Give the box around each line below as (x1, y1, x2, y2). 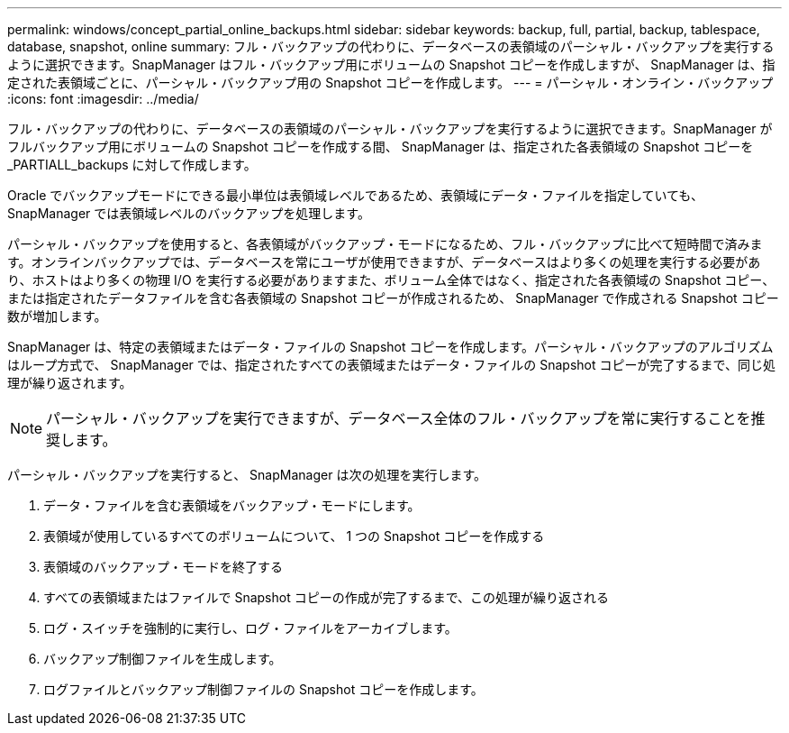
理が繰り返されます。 (7, 375, 132, 390)
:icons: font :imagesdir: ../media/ (7, 91, 199, 106)
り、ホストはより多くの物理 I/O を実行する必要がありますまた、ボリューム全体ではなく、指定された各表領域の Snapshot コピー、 (7, 272, 775, 288)
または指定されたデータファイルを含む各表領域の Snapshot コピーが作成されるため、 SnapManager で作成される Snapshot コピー (7, 290, 779, 306)
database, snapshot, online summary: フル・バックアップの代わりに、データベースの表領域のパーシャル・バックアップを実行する (7, 39, 775, 54)
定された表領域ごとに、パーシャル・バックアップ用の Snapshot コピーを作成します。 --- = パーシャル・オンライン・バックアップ (7, 75, 774, 90)
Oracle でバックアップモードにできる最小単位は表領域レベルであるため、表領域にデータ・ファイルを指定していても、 (7, 188, 703, 203)
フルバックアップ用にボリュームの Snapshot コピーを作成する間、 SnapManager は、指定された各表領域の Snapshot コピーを (7, 139, 754, 154)
